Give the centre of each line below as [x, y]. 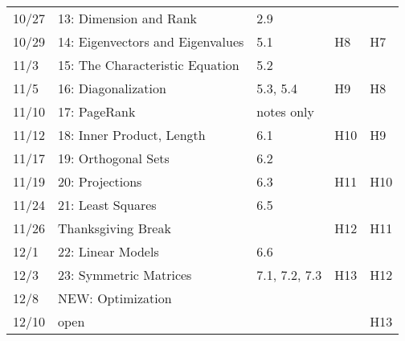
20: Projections [100, 181]
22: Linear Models [108, 251]
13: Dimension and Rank [128, 18]
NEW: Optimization [115, 298]
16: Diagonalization [112, 88]
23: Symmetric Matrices [125, 275]
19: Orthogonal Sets [114, 158]
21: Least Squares [107, 205]
